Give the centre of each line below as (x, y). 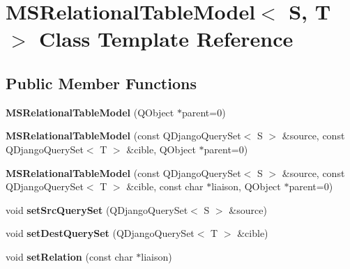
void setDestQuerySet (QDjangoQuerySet (100, 233)
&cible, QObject (161, 149)
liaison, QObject (246, 186)
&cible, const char (165, 186)
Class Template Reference (166, 39)
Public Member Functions (101, 83)
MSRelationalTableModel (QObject (90, 112)
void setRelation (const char (69, 256)
